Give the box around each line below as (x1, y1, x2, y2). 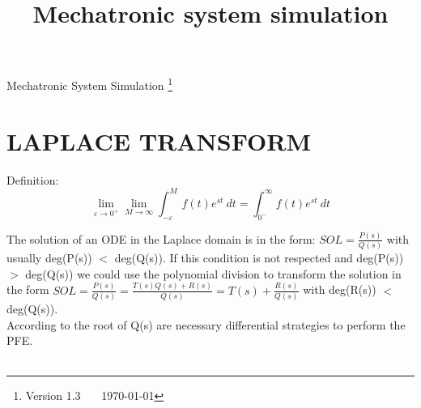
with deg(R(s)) (303, 281, 376, 298)
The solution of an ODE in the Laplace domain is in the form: (6, 230, 316, 247)
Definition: (6, 171, 59, 188)
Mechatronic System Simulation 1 (6, 74, 173, 94)
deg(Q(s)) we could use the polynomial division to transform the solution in (25, 265, 402, 282)
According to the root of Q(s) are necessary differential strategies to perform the (6, 316, 406, 333)
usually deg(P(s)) (6, 249, 92, 266)
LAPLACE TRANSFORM (6, 124, 311, 157)
